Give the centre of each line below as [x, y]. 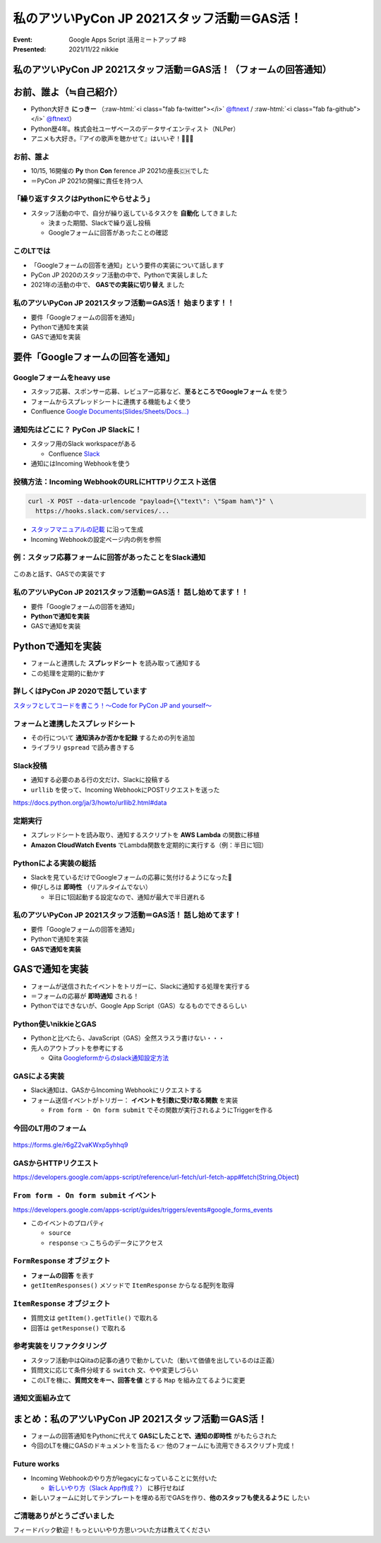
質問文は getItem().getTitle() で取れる [95, 1318]
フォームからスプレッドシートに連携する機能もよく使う [111, 401]
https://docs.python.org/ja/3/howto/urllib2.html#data [90, 803]
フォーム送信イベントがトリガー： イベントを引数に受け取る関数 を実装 [134, 1100]
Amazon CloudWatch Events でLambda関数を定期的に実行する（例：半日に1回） [149, 845]
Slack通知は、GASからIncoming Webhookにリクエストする [116, 1090]
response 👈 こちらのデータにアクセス [106, 1243]
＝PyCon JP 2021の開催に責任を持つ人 [87, 181]
